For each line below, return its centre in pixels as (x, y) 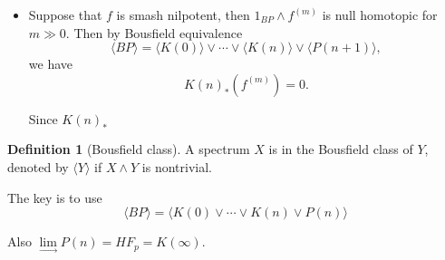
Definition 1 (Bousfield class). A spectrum (129, 149)
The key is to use (55, 197)
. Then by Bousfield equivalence (154, 32)
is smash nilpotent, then (183, 14)
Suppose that (65, 14)
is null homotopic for (380, 14)
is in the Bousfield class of (341, 149)
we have (50, 64)
